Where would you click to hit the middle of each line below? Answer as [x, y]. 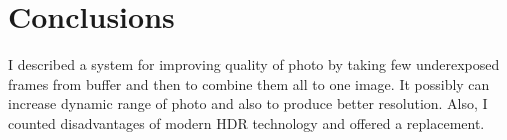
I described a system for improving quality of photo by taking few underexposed [254, 64]
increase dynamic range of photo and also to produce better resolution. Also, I [248, 103]
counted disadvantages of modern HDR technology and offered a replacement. [246, 122]
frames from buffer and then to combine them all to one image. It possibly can [249, 83]
